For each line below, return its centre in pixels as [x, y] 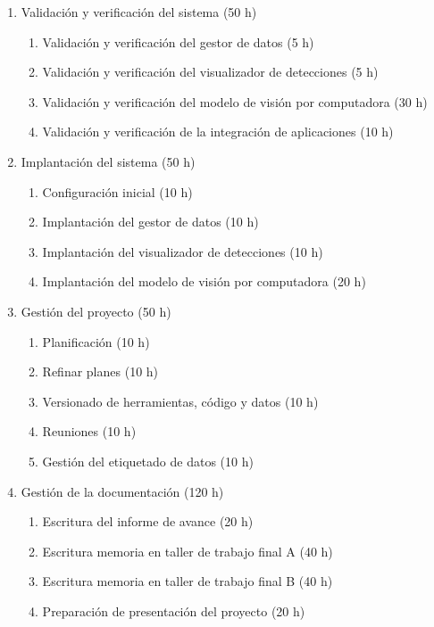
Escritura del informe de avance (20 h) [148, 521]
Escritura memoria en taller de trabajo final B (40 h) [188, 581]
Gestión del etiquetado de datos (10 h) [148, 461]
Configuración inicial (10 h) [117, 191]
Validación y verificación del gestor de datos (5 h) [178, 41]
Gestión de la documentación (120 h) [122, 491]
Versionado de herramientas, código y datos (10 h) [180, 401]
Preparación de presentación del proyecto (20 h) [174, 610]
